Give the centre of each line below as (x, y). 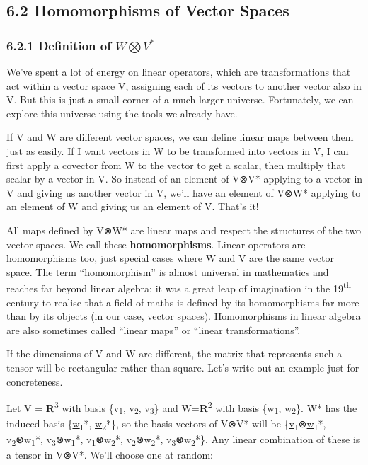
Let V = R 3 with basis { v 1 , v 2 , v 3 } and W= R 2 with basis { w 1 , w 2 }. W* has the (182, 408)
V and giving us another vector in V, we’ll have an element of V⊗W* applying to (184, 192)
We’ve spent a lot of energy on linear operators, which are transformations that (179, 71)
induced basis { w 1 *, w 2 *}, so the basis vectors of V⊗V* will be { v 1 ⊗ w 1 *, (166, 424)
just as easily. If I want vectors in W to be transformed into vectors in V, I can (178, 150)
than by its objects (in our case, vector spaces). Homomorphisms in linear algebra (184, 316)
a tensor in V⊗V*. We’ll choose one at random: (110, 455)
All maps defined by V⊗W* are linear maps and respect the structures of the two (184, 230)
